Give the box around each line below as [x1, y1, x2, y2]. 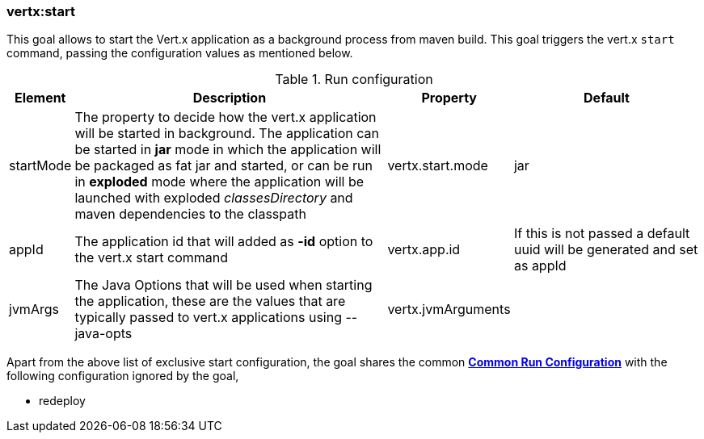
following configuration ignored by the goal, [6, 369, 239, 383]
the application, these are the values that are [74, 293, 346, 310]
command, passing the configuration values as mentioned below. [6, 46, 353, 61]
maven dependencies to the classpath [74, 206, 306, 223]
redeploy [39, 394, 86, 408]
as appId [513, 257, 567, 274]
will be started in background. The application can [74, 125, 379, 142]
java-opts [74, 325, 133, 342]
